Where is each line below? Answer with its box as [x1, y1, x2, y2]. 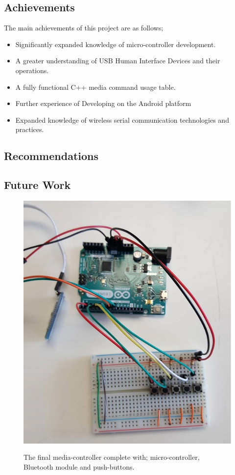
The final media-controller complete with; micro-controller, [23, 452, 200, 462]
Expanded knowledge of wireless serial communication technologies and [15, 114, 229, 125]
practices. [15, 124, 44, 134]
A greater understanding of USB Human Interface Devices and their [15, 55, 220, 66]
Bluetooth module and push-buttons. [23, 461, 135, 472]
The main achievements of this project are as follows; [4, 23, 164, 33]
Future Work [4, 177, 71, 192]
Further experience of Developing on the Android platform [15, 98, 191, 108]
